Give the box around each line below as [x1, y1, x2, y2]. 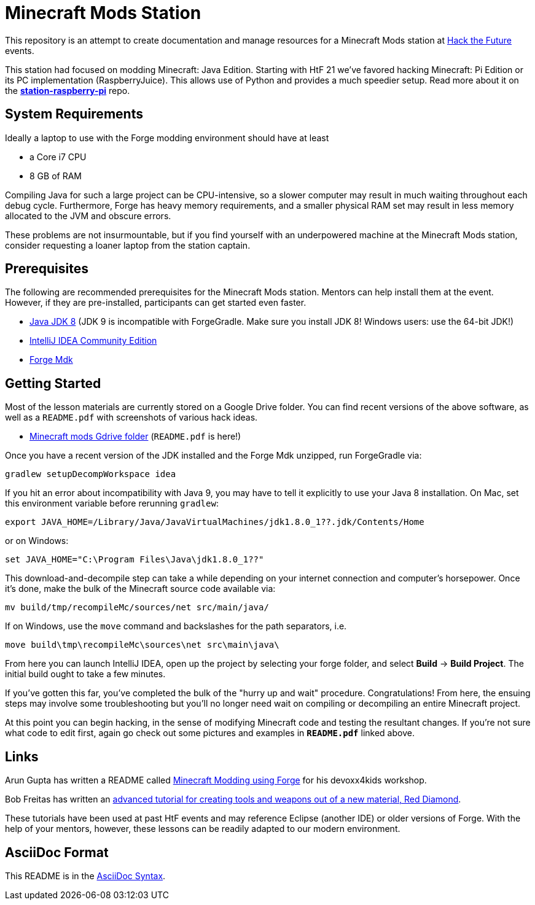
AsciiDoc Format [5, 844, 109, 860]
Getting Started [5, 375, 101, 391]
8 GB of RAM [29, 170, 82, 181]
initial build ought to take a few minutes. [5, 669, 166, 680]
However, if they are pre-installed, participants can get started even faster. [5, 297, 307, 308]
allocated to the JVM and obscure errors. [5, 210, 171, 221]
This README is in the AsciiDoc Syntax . [5, 870, 166, 881]
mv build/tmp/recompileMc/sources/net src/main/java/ [5, 602, 269, 613]
